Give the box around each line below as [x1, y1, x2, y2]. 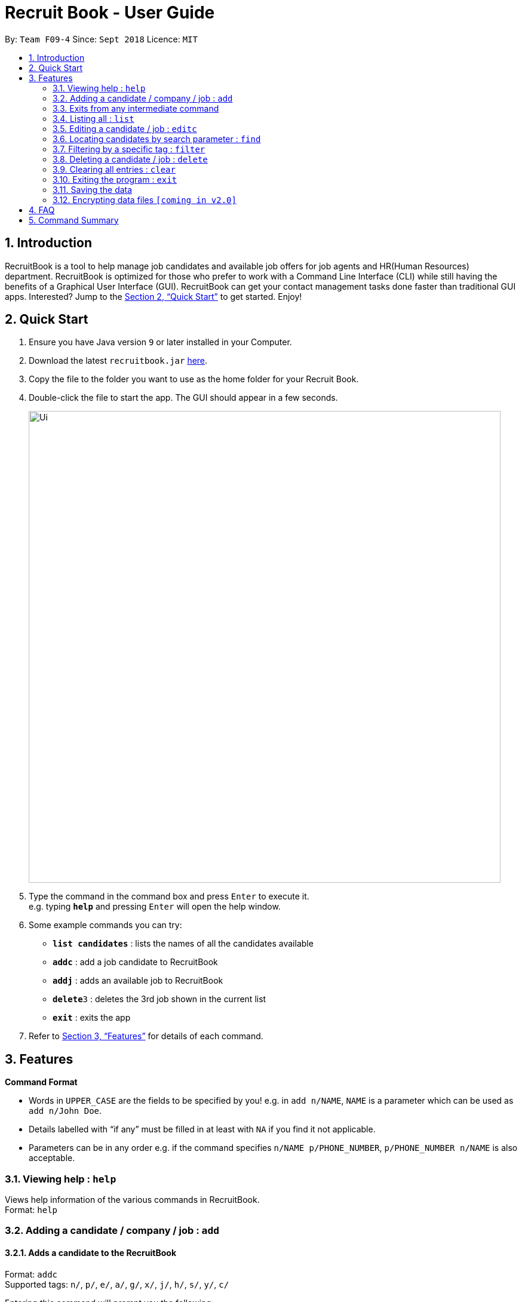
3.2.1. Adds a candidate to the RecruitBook [5, 1248, 177, 1258]
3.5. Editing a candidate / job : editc [53, 123, 197, 134]
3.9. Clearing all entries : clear [53, 164, 176, 174]
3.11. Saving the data [53, 184, 133, 195]
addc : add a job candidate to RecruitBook [53, 957, 218, 968]
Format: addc [5, 1269, 57, 1279]
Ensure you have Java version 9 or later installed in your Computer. [29, 337, 292, 348]
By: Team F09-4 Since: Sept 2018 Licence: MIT [5, 33, 198, 44]
